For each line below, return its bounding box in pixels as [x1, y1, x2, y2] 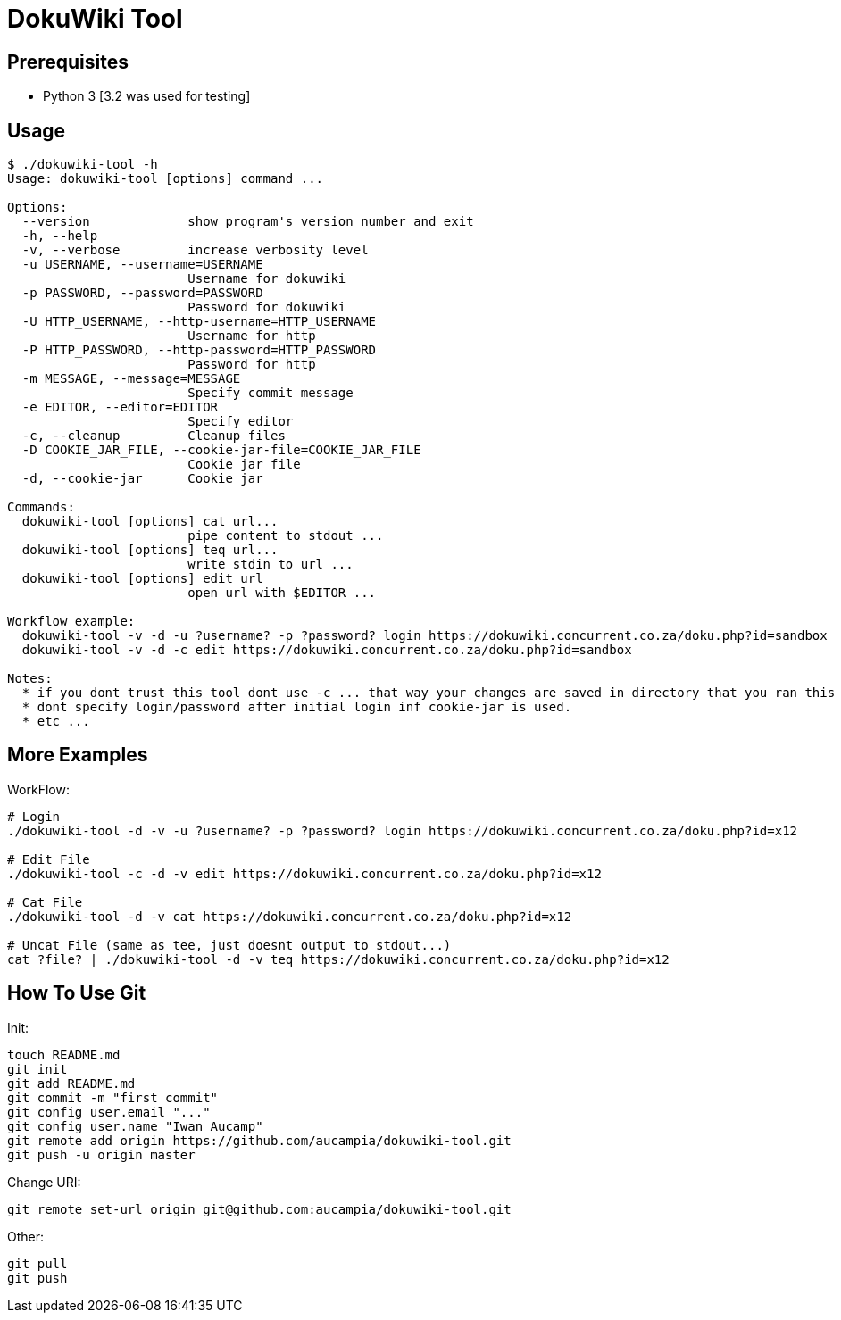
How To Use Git [7, 982, 146, 1005]
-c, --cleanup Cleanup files [21, 428, 286, 444]
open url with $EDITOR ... [187, 585, 377, 601]
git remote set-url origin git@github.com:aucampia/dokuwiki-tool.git [7, 1201, 512, 1216]
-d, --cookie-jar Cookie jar [21, 471, 263, 486]
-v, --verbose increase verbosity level [21, 243, 369, 258]
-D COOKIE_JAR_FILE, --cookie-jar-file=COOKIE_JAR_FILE [21, 443, 421, 458]
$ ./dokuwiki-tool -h [7, 157, 158, 172]
